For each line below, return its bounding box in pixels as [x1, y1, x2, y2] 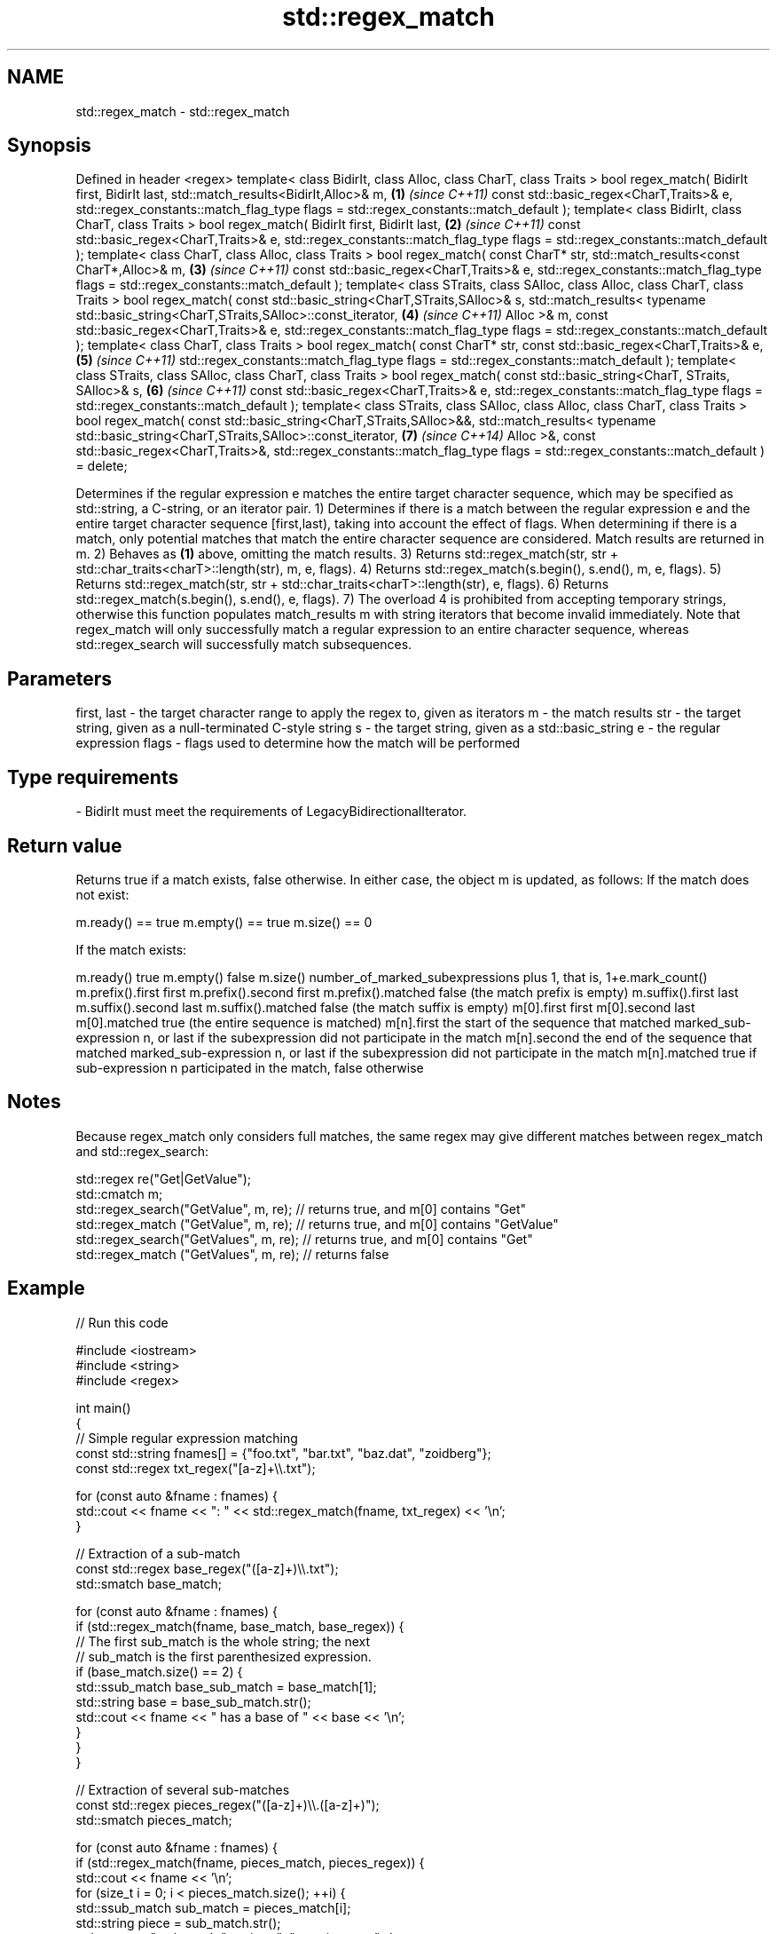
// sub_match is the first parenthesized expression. [75, 1648, 372, 1664]
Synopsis [7, 134, 91, 157]
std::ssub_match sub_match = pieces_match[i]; [75, 1899, 351, 1915]
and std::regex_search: [75, 1143, 209, 1159]
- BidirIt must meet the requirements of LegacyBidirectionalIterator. [75, 804, 467, 820]
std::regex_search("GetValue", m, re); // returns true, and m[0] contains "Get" [75, 1201, 527, 1217]
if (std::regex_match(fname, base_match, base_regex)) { [75, 1618, 404, 1634]
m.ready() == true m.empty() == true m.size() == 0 [75, 914, 373, 930]
